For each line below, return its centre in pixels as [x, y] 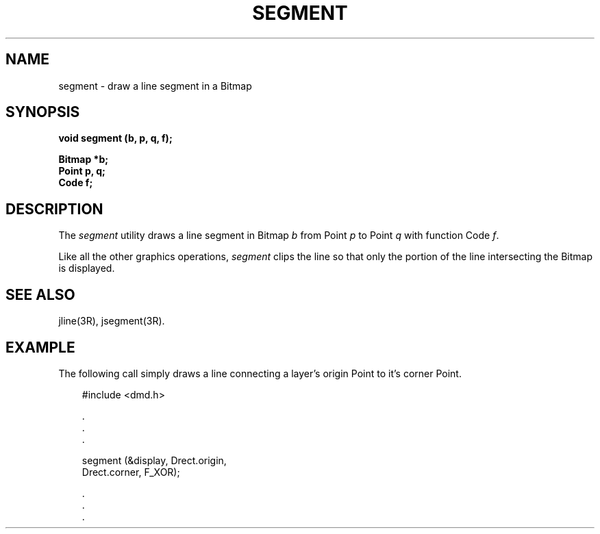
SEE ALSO [40, 294]
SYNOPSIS [43, 112]
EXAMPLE [40, 347]
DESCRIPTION [54, 209]
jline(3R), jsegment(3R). [112, 321]
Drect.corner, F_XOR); [131, 472]
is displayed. [87, 268]
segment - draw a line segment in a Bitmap [155, 86]
